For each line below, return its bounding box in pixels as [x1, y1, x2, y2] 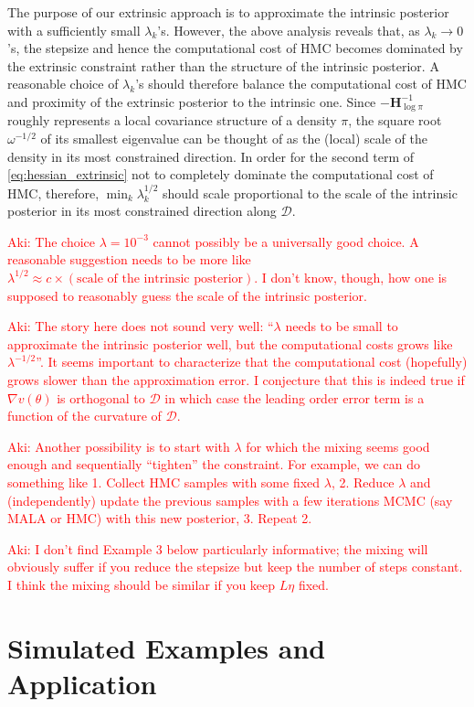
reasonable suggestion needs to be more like [7, 250, 251, 269]
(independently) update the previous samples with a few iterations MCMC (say [7, 490, 453, 509]
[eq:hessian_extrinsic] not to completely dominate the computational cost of [7, 165, 434, 184]
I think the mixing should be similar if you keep [7, 574, 276, 594]
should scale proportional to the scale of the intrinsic [163, 183, 458, 202]
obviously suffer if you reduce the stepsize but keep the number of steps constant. [7, 557, 463, 576]
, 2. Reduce [331, 472, 395, 491]
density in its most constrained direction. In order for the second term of [7, 146, 415, 166]
